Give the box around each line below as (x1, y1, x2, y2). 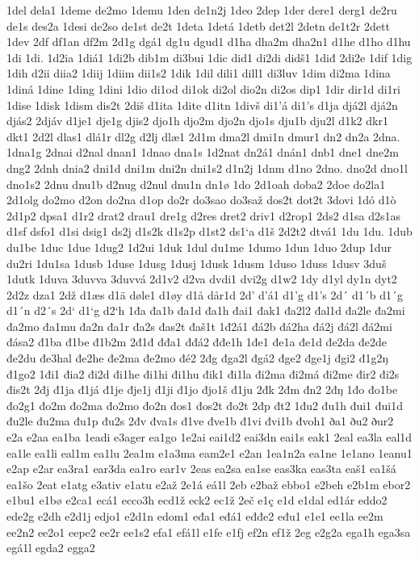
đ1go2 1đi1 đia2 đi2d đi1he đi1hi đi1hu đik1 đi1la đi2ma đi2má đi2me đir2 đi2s (6, 365, 400, 382)
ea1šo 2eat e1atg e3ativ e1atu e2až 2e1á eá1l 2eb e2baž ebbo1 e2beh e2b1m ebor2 (6, 475, 411, 492)
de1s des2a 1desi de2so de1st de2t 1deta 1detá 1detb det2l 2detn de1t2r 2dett (6, 17, 390, 34)
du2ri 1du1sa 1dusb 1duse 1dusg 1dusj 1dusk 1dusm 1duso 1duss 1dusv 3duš (6, 254, 387, 271)
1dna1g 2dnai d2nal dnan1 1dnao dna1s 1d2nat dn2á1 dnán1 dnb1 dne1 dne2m (6, 144, 399, 161)
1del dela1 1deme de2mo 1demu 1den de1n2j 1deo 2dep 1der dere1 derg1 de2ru (6, 2, 397, 18)
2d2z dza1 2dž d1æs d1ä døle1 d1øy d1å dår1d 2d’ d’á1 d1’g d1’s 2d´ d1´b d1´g (6, 286, 403, 303)
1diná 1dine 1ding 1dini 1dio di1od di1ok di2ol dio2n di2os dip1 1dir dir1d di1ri (6, 80, 400, 97)
